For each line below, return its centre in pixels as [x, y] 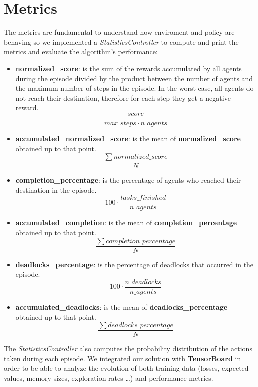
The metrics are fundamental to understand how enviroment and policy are [119, 32]
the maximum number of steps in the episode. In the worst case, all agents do [135, 88]
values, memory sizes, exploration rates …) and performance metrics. [109, 378]
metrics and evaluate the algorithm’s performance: [81, 52]
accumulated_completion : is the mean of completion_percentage [126, 223]
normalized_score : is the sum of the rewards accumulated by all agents [129, 68]
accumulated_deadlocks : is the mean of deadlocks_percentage [122, 307]
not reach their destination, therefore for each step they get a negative [123, 98]
